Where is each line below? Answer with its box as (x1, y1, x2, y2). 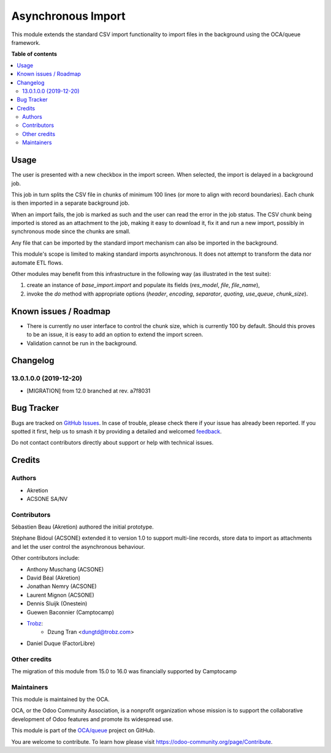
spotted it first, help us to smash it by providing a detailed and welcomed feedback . (11, 427, 222, 435)
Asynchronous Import (11, 9, 126, 23)
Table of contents (11, 50, 58, 58)
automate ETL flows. (11, 259, 64, 266)
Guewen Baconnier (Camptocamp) (26, 608, 115, 616)
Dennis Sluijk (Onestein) (26, 600, 88, 607)
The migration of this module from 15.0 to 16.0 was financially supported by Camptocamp (11, 667, 237, 675)
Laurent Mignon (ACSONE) (26, 591, 94, 598)
